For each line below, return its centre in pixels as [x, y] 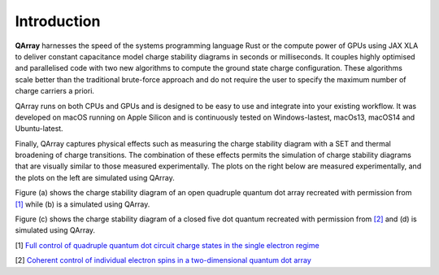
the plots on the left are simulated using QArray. [95, 177]
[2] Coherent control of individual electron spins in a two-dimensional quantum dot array [163, 260]
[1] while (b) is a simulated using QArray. [83, 204]
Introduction [58, 21]
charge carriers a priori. [55, 91]
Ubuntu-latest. [39, 129]
